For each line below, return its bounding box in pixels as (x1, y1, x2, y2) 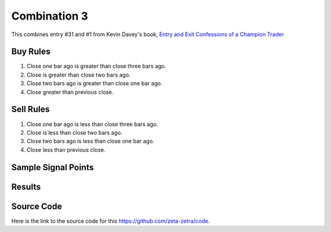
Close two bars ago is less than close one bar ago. (26, 138, 154, 145)
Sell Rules (11, 104, 50, 114)
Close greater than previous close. (26, 88, 114, 95)
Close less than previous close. (26, 146, 105, 153)
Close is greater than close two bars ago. (26, 71, 131, 78)
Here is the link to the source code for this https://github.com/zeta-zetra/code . (11, 217, 210, 225)
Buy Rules (11, 47, 51, 57)
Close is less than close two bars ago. (26, 129, 123, 136)
